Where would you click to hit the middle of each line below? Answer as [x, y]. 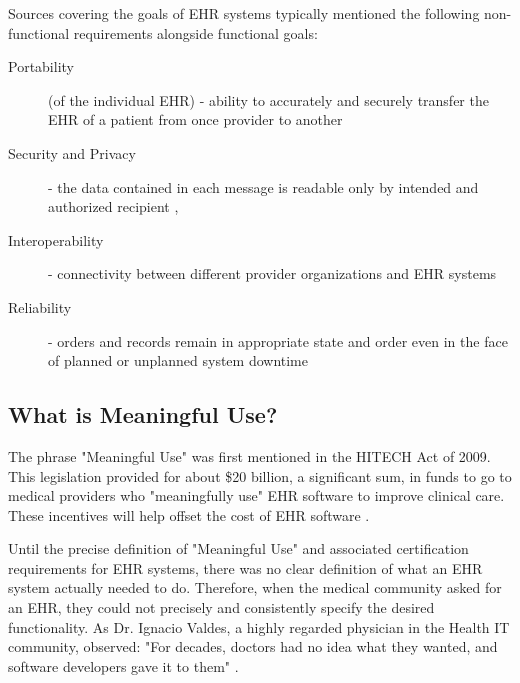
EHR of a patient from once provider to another [195, 119]
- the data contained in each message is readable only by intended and [263, 186]
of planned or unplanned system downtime [178, 360]
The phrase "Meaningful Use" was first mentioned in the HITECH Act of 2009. [249, 455]
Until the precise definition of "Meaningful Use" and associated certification [238, 548]
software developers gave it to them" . [123, 665]
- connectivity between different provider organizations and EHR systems [272, 273]
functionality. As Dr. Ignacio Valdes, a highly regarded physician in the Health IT [259, 626]
